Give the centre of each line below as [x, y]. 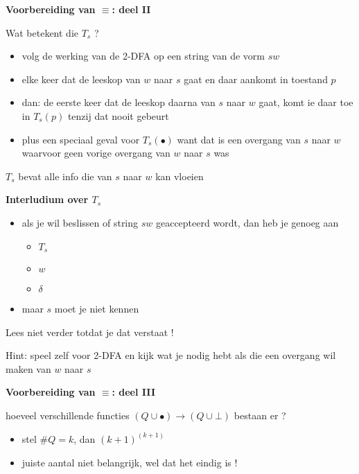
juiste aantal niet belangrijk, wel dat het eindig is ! [130, 462]
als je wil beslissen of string [80, 222]
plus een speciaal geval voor [81, 139]
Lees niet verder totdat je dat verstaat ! [90, 332]
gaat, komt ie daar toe [306, 102]
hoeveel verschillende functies [68, 415]
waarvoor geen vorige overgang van [96, 153]
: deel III [133, 392]
